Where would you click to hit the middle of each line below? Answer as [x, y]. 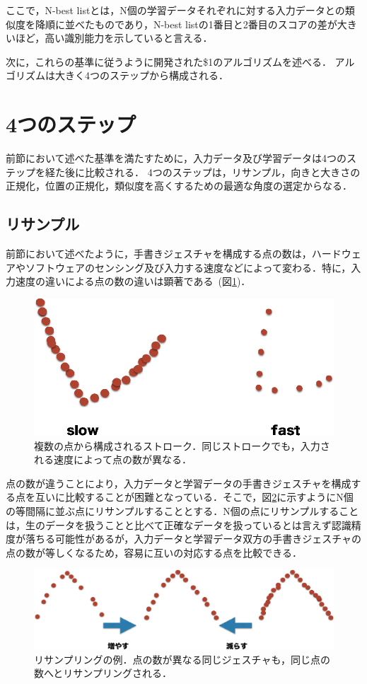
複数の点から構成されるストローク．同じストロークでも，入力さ [182, 445]
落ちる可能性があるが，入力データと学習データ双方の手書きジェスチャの [193, 539]
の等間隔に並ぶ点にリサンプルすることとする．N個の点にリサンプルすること [182, 510]
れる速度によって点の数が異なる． [113, 459]
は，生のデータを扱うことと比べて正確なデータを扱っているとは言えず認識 [179, 524]
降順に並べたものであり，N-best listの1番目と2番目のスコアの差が [186, 24]
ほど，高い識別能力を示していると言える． [114, 38]
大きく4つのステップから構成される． [141, 75]
